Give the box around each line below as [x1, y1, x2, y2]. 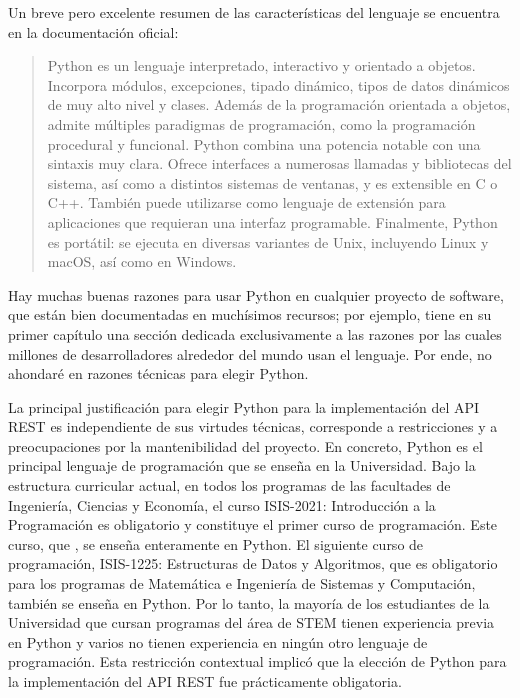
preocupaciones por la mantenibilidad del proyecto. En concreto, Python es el [8, 435, 483, 456]
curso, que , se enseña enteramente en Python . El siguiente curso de [8, 533, 424, 554]
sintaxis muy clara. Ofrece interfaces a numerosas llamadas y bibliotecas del [47, 153, 512, 174]
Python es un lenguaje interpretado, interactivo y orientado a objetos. [47, 55, 476, 76]
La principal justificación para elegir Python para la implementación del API [8, 396, 480, 417]
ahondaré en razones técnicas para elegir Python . [8, 363, 309, 384]
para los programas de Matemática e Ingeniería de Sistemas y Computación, [8, 573, 476, 594]
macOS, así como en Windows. [47, 251, 237, 272]
